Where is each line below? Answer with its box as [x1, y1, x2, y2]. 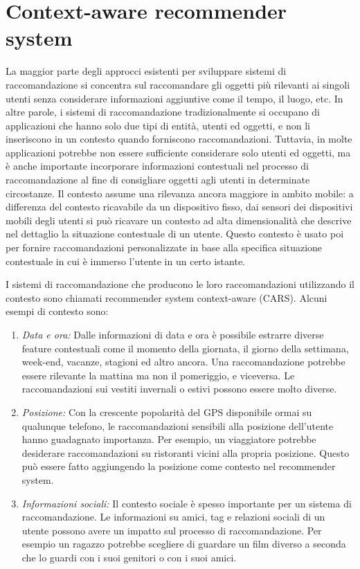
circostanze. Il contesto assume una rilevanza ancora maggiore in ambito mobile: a [6, 186, 354, 200]
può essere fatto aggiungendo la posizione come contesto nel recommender [21, 459, 336, 473]
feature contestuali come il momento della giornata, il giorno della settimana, [21, 341, 349, 355]
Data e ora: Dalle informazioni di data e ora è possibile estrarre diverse [21, 327, 324, 341]
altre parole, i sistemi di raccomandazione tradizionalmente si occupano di [6, 105, 320, 119]
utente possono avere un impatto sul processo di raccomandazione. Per [21, 523, 322, 537]
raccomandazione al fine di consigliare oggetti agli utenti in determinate [6, 172, 310, 187]
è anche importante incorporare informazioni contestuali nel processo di [6, 159, 309, 173]
